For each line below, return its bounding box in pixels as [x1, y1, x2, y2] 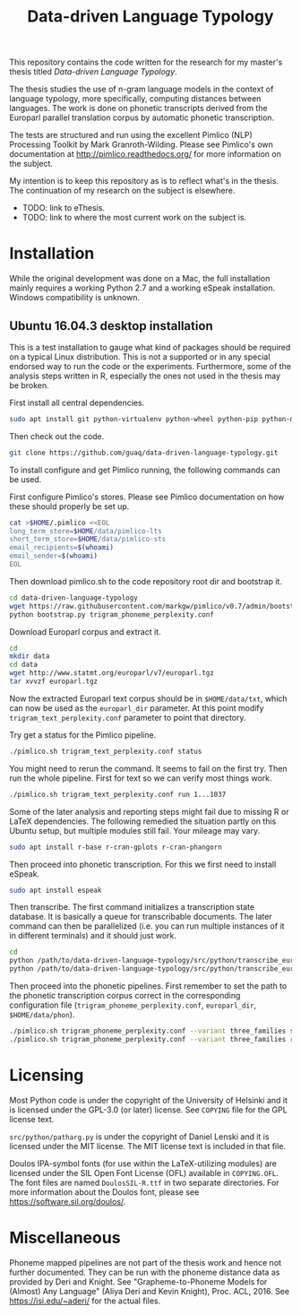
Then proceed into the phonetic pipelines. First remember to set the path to [9, 981, 288, 991]
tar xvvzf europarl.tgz [9, 677, 99, 687]
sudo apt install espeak [9, 886, 102, 895]
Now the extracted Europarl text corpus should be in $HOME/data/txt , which [9, 693, 288, 704]
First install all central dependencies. [9, 397, 145, 408]
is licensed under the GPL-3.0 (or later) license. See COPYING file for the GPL [9, 1104, 288, 1115]
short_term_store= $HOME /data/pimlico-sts [9, 535, 167, 544]
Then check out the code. [9, 430, 105, 441]
